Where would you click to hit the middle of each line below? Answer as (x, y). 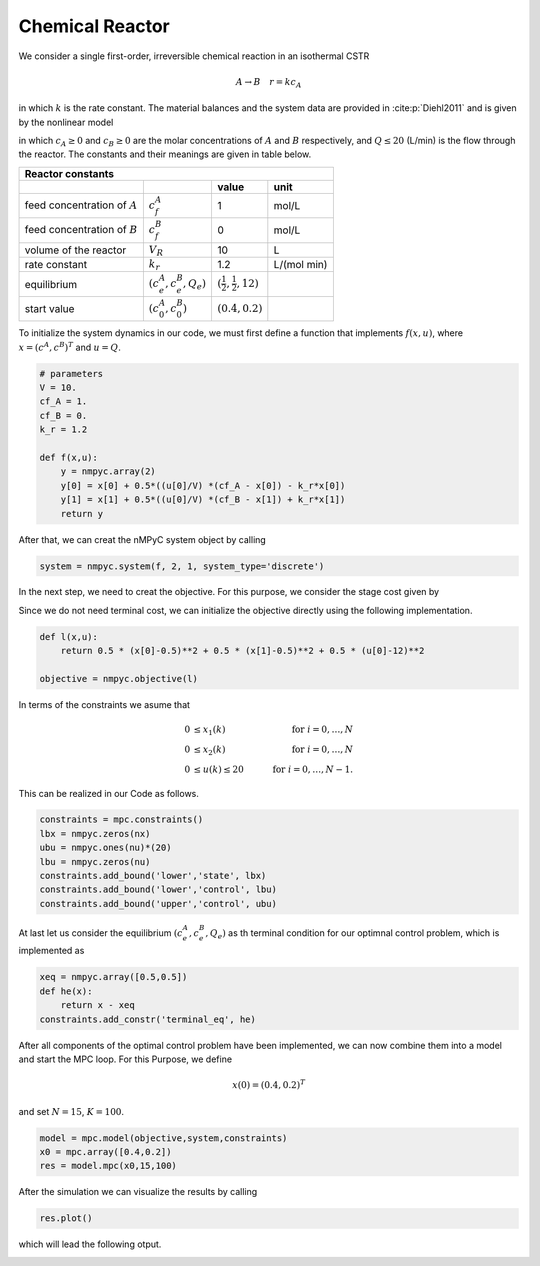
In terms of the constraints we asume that (104, 705)
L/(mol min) (300, 265)
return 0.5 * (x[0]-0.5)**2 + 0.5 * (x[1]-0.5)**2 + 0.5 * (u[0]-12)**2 (242, 651)
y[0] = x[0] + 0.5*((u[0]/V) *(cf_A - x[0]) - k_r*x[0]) (203, 485)
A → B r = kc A (268, 83)
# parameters (71, 373)
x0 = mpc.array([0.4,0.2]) (105, 1151)
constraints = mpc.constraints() (121, 819)
